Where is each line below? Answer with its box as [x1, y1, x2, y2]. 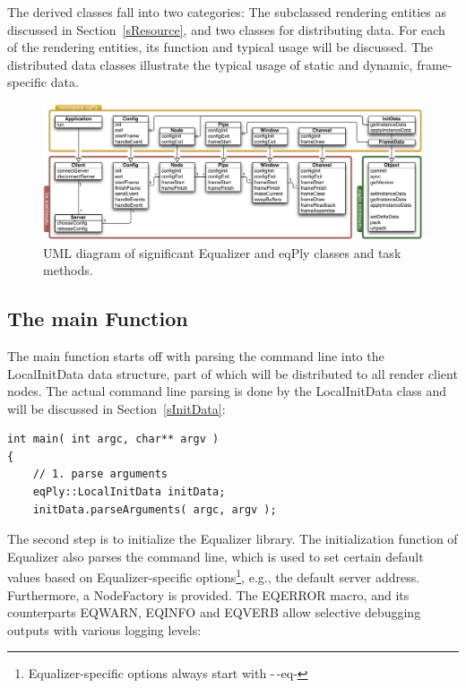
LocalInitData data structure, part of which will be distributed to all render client [7, 364, 458, 383]
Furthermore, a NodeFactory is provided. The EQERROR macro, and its [7, 585, 410, 604]
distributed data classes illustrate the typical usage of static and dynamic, [7, 55, 413, 73]
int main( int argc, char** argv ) [7, 433, 220, 446]
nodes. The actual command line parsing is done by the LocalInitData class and [7, 382, 447, 400]
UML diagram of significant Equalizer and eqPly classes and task [43, 243, 401, 262]
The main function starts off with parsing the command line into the [7, 346, 384, 365]
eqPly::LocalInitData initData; [32, 486, 226, 499]
